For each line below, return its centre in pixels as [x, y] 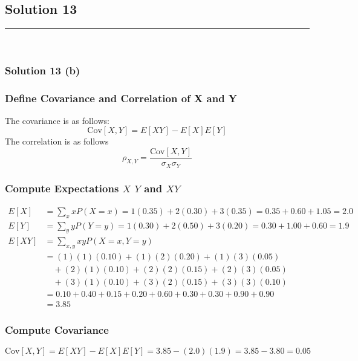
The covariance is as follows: [57, 120]
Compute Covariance [57, 330]
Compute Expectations [62, 188]
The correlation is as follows [57, 141]
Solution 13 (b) [43, 70]
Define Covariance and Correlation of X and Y [121, 98]
